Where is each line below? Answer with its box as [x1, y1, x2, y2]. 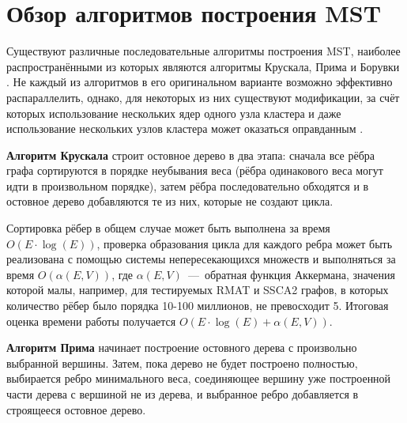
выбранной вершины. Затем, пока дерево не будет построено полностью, [6, 354, 358, 371]
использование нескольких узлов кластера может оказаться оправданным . [6, 120, 364, 137]
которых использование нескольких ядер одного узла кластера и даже [6, 104, 341, 121]
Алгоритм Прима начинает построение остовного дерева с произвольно [6, 339, 357, 356]
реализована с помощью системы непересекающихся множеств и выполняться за [6, 251, 396, 267]
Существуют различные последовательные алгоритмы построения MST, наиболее [6, 43, 401, 59]
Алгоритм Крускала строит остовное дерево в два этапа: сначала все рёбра [6, 146, 375, 163]
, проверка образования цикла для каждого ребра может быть [96, 235, 393, 251]
